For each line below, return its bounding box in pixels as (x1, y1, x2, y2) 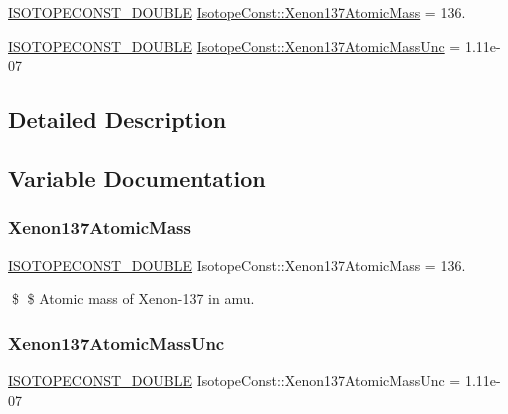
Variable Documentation (8, 162, 266, 193)
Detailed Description (8, 104, 227, 135)
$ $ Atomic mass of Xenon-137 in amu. (11, 288, 255, 309)
